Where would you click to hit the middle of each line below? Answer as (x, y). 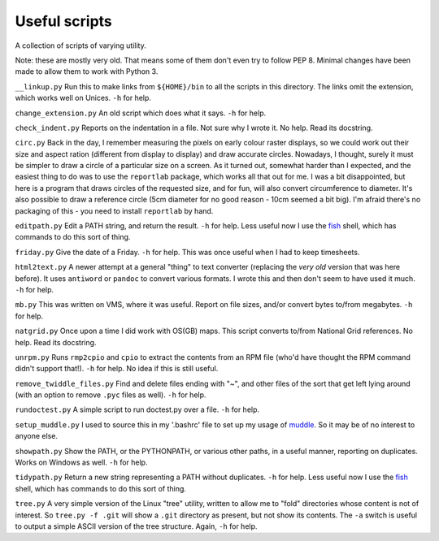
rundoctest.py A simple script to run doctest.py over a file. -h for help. (137, 409)
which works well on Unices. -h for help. (83, 98)
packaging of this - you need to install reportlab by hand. (114, 210)
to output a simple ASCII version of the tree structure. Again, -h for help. (136, 526)
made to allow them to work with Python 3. (87, 71)
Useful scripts (64, 21)
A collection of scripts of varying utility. (80, 45)
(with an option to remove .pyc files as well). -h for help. (111, 395)
